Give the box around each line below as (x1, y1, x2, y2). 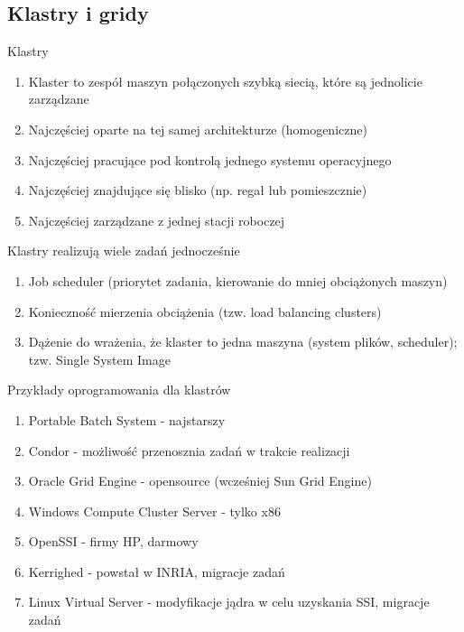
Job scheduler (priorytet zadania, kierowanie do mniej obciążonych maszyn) (28, 271, 448, 290)
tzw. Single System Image (28, 349, 171, 368)
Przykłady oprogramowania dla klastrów (7, 380, 231, 399)
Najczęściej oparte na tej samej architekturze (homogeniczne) (28, 119, 367, 138)
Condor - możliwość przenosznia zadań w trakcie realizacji (28, 441, 350, 460)
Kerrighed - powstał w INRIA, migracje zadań (28, 562, 285, 581)
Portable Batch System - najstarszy (28, 410, 226, 429)
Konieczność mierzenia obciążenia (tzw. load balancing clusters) (28, 302, 382, 321)
